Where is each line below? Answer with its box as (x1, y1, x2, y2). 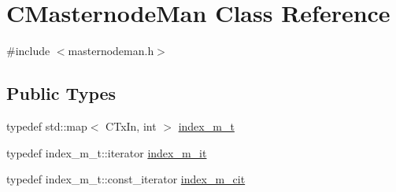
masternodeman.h (68, 42, 154, 59)
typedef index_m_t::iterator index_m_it (6, 144, 207, 161)
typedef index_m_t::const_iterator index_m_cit (6, 171, 246, 187)
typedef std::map (6, 117, 87, 134)
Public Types (6, 81, 117, 105)
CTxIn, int (105, 117, 157, 134)
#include (6, 42, 50, 59)
